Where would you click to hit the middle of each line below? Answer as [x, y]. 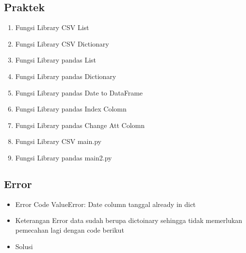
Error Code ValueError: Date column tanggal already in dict [106, 204]
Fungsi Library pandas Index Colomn [71, 109]
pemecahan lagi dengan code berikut [70, 229]
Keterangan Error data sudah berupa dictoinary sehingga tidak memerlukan [129, 220]
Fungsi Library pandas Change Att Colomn [80, 125]
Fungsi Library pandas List [56, 60]
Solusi [24, 246]
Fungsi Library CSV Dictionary [62, 43]
